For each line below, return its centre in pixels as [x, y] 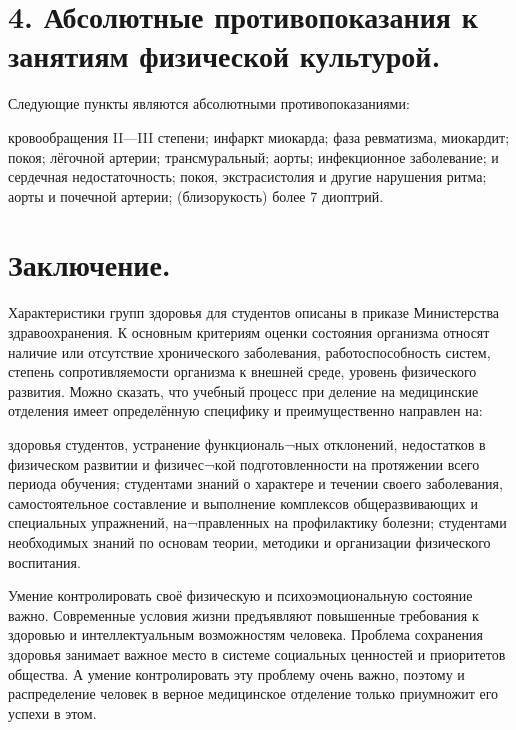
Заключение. [89, 264]
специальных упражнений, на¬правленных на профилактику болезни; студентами [257, 522]
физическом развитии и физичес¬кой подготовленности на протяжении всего [244, 463]
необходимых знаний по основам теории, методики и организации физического [249, 541]
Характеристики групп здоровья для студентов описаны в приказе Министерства [254, 312]
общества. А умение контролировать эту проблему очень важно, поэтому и [236, 673]
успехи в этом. [52, 712]
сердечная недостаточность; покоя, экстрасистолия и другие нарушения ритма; [247, 176]
